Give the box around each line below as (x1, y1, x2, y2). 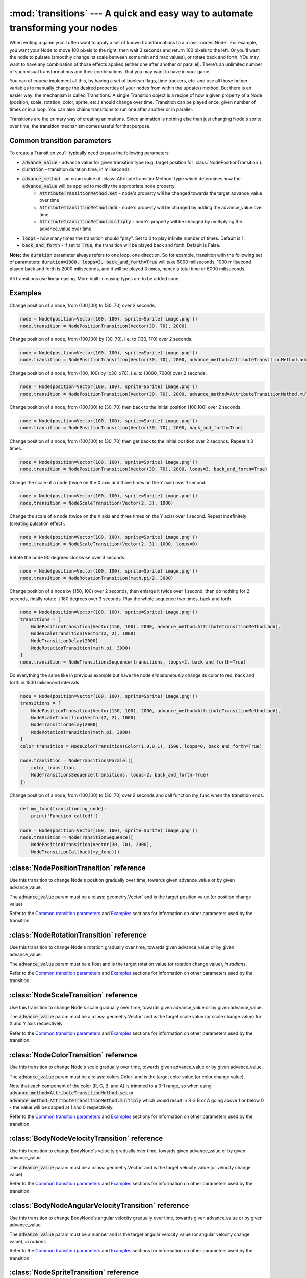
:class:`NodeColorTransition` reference (9, 1051, 137, 1059)
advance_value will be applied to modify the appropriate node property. (22, 183, 176, 189)
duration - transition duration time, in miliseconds (22, 166, 130, 172)
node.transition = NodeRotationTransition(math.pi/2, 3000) (20, 575, 174, 581)
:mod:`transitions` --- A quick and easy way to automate (9, 8, 253, 19)
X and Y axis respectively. (9, 1020, 64, 1027)
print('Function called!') (31, 813, 99, 819)
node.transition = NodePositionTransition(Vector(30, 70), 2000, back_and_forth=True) (20, 425, 244, 431)
